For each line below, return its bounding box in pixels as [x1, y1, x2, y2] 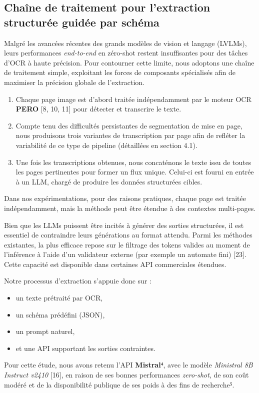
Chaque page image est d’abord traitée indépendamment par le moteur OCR [15, 93, 251, 104]
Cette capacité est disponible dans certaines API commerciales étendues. [4, 258, 226, 269]
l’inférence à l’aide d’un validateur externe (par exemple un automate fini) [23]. [4, 249, 246, 259]
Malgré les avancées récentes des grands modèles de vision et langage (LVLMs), [4, 37, 247, 48]
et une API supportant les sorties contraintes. [15, 342, 155, 353]
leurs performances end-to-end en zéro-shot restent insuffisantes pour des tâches [4, 47, 248, 58]
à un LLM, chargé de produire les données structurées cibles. [15, 176, 202, 186]
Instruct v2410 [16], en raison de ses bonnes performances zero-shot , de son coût [4, 369, 249, 380]
